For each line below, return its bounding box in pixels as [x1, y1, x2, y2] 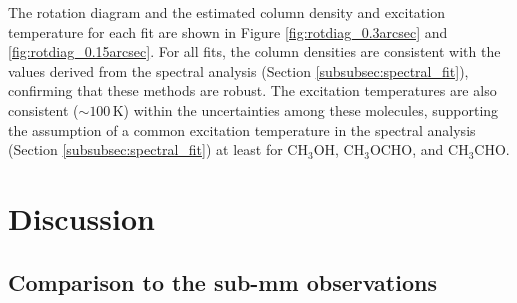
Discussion [8, 197, 155, 238]
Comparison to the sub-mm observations [8, 266, 437, 297]
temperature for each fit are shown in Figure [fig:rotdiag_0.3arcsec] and [8, 21, 448, 42]
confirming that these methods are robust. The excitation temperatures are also [8, 80, 497, 101]
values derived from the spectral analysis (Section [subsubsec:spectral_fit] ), [8, 60, 469, 81]
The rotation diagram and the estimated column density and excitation [8, 2, 445, 22]
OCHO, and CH [369, 139, 469, 160]
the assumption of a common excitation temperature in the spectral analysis [8, 119, 476, 140]
